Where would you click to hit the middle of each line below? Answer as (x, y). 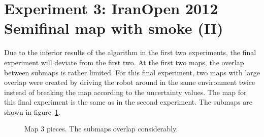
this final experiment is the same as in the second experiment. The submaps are (128, 102)
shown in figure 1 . (32, 111)
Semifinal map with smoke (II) (114, 28)
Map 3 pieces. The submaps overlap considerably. (101, 129)
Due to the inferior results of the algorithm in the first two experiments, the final (130, 52)
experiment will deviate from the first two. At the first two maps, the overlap (124, 62)
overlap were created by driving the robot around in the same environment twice (130, 82)
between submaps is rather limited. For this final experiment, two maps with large (132, 72)
